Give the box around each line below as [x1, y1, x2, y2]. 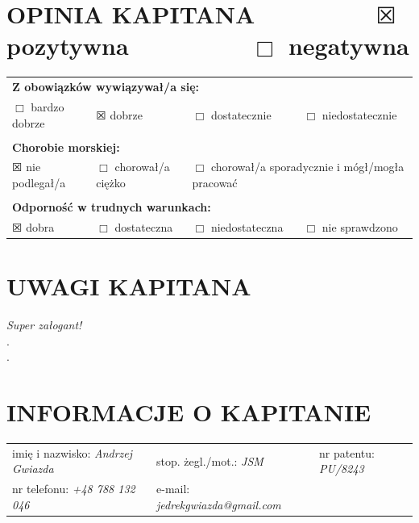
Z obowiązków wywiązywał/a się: [12, 78, 200, 95]
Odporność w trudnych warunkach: [12, 199, 211, 215]
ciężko [96, 174, 126, 191]
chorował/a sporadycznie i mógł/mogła [210, 158, 404, 175]
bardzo [31, 98, 64, 115]
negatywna [288, 29, 409, 62]
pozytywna [6, 29, 129, 62]
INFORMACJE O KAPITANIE [6, 395, 371, 429]
